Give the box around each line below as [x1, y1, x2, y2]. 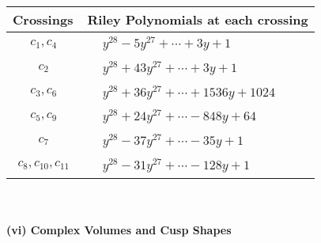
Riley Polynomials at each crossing [87, 10, 308, 28]
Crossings [13, 10, 74, 28]
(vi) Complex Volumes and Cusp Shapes [6, 222, 232, 238]
